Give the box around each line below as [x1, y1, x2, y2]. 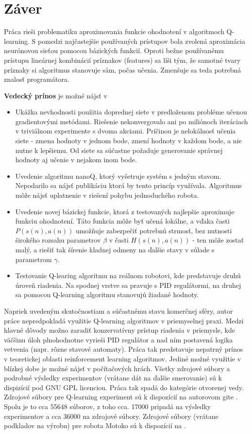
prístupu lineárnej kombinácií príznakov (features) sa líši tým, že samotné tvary [4, 55, 241, 65]
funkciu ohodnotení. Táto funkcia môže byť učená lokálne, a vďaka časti [15, 216, 230, 226]
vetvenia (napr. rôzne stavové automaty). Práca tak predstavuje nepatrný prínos [4, 344, 243, 354]
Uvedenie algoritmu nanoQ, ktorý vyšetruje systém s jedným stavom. [15, 170, 221, 181]
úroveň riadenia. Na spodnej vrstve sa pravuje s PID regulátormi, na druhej [15, 280, 241, 290]
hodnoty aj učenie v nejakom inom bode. [15, 154, 137, 165]
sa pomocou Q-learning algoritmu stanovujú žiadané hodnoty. [15, 289, 199, 300]
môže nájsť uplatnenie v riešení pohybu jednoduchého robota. [15, 190, 199, 200]
